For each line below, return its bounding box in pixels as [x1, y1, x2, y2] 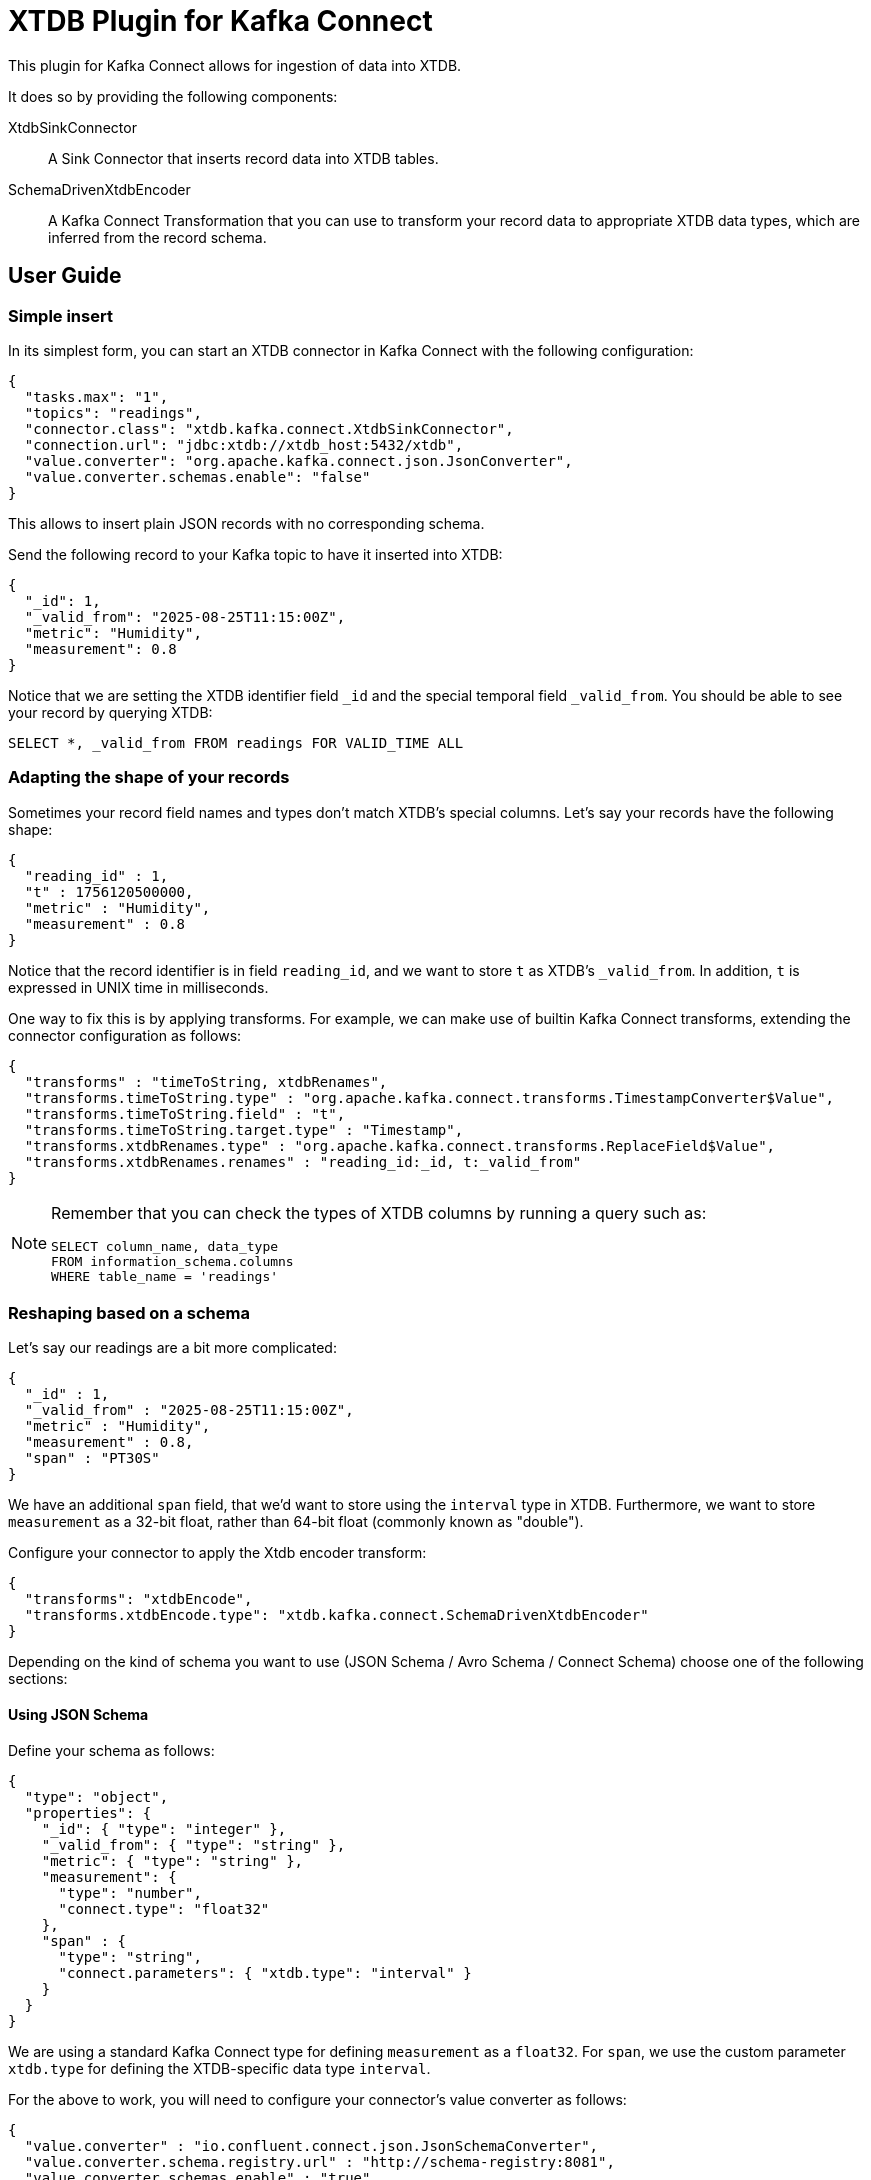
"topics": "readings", [24, 404, 202, 421]
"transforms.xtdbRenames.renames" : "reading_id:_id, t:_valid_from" [24, 1153, 582, 1170]
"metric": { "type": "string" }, [41, 1852, 304, 1869]
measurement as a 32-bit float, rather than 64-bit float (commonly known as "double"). [8, 1513, 584, 1531]
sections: [8, 1670, 68, 1688]
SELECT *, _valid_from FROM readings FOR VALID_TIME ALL [8, 734, 464, 751]
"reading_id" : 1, [24, 867, 169, 884]
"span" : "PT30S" [24, 1450, 160, 1467]
